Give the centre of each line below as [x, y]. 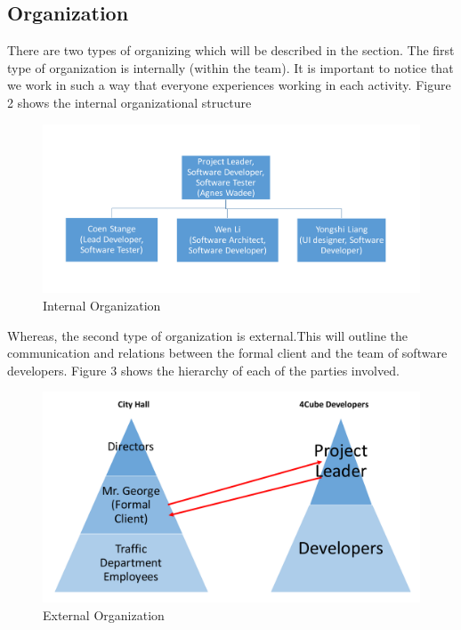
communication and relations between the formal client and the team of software [227, 353]
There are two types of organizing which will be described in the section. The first [231, 50]
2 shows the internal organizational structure [129, 102]
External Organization [104, 614]
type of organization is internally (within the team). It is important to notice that [230, 67]
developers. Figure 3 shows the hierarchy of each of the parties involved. [203, 370]
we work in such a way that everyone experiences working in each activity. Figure [229, 85]
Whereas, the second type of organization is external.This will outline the [207, 335]
